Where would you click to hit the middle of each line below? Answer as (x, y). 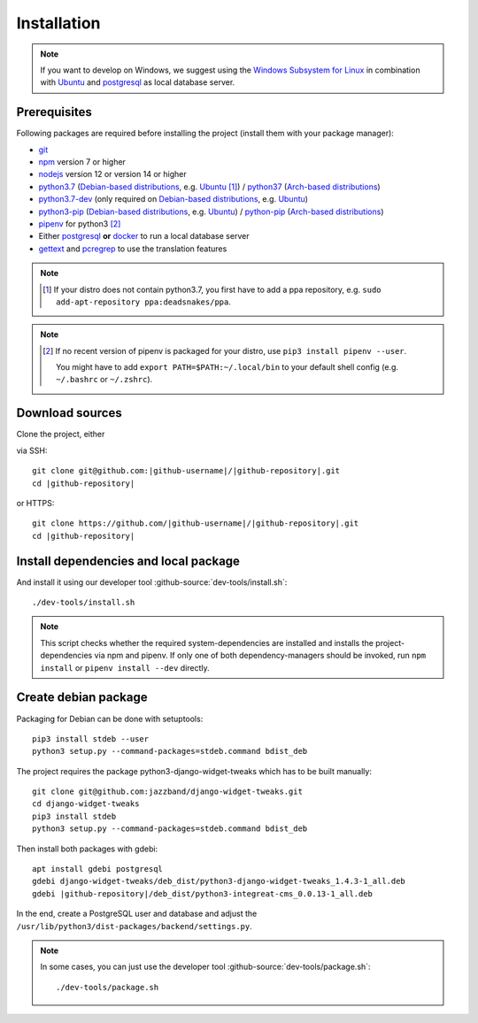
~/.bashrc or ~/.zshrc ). (104, 380)
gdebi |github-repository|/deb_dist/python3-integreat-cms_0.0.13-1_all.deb (203, 893)
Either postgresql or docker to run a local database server (144, 236)
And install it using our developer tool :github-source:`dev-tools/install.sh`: (152, 582)
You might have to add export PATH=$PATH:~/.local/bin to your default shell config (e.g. (227, 367)
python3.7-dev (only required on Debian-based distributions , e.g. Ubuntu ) (173, 199)
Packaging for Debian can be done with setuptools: (110, 719)
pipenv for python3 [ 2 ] (80, 223)
